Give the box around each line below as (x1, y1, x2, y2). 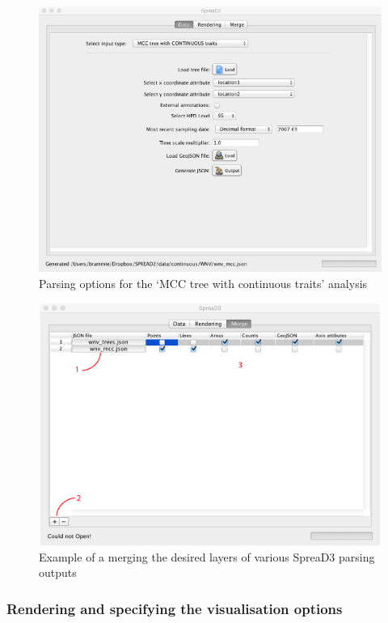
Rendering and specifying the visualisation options (6, 598, 343, 618)
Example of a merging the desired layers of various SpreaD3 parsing (39, 548, 375, 565)
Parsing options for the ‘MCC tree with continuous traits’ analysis (39, 274, 368, 291)
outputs (39, 564, 77, 581)
